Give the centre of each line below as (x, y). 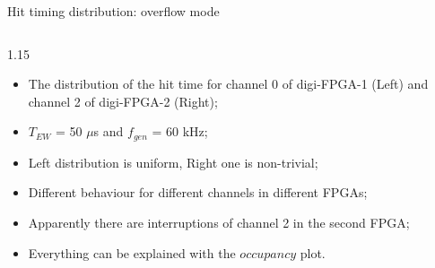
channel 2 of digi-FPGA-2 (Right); (123, 101)
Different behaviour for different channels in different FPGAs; (198, 192)
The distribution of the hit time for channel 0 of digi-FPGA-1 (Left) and (228, 84)
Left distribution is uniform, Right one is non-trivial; (173, 162)
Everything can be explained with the (132, 252)
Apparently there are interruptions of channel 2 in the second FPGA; (219, 223)
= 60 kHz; (180, 131)
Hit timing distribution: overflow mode (113, 11)
